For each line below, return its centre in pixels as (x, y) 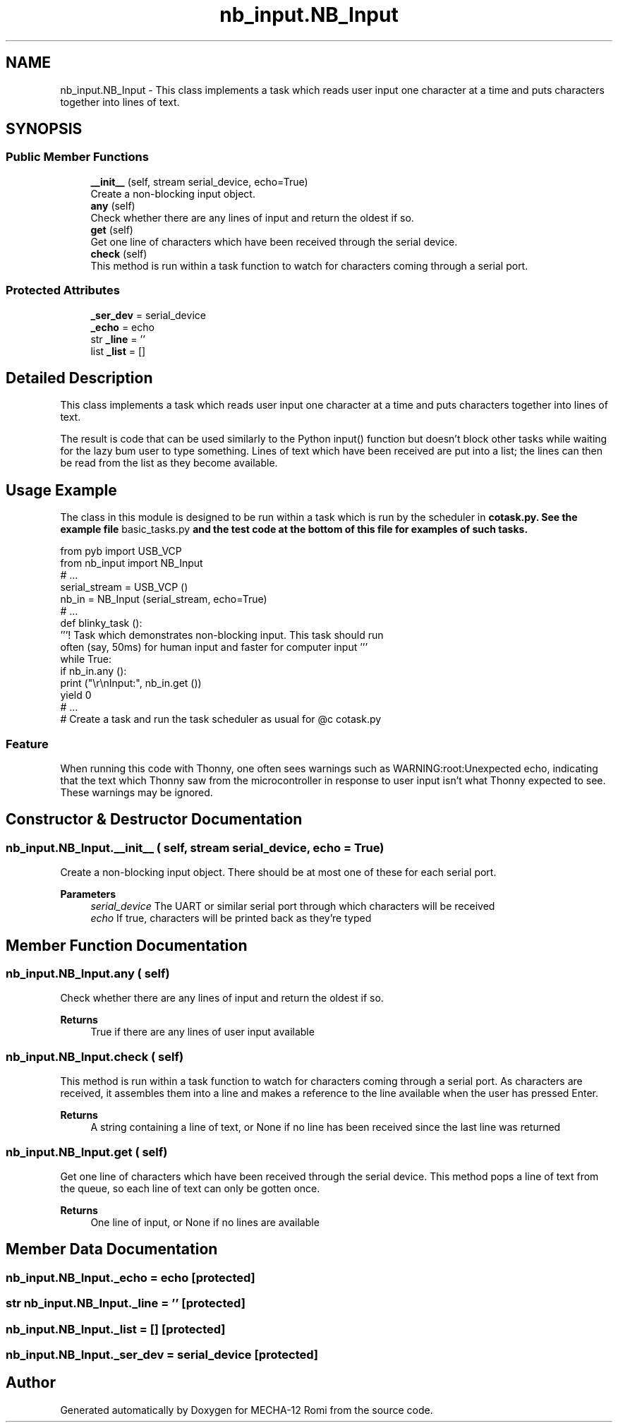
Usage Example (61, 490)
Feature (27, 744)
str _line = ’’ (118, 339)
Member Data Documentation (112, 1249)
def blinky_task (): (101, 623)
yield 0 (76, 695)
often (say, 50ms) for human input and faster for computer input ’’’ (214, 647)
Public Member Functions (77, 157)
